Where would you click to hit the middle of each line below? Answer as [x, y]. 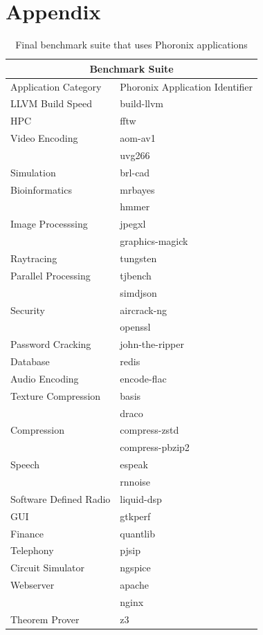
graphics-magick [154, 241]
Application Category [56, 86]
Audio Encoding [45, 378]
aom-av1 [138, 138]
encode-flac [143, 378]
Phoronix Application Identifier [186, 86]
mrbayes [137, 189]
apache [134, 585]
